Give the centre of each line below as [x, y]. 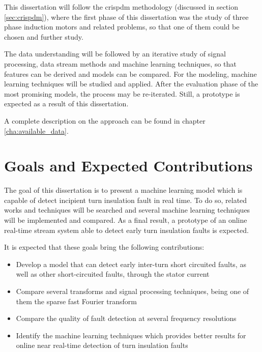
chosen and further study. [44, 36]
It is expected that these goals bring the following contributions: [104, 247]
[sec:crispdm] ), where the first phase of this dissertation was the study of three [126, 17]
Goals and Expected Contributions [128, 166]
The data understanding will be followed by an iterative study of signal [115, 54]
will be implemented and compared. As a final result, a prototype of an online [126, 220]
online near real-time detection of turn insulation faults [102, 345]
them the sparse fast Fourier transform [76, 301]
